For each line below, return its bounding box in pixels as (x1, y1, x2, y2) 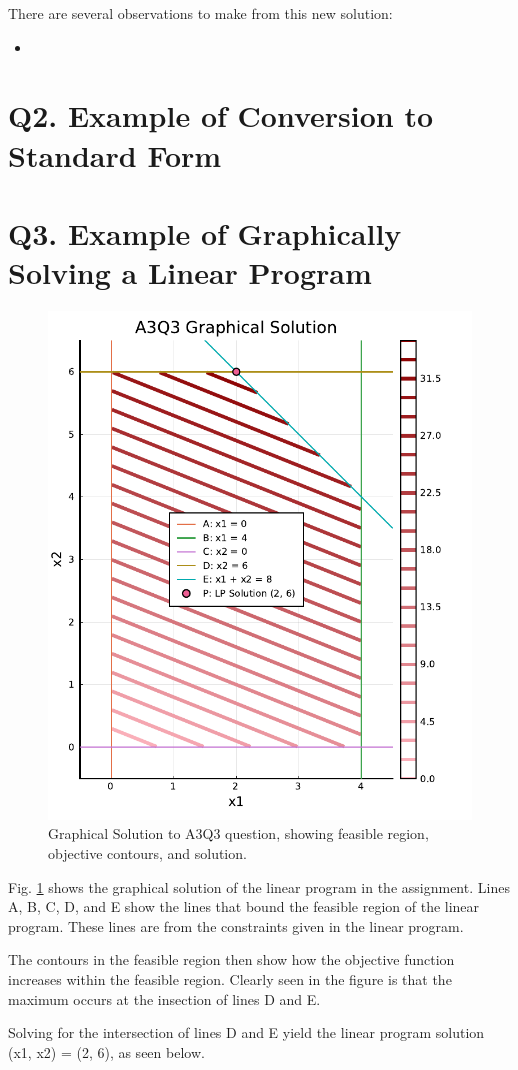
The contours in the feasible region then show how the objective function (8, 949, 455, 970)
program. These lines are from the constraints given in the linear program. (8, 915, 464, 936)
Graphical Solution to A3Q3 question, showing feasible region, (48, 823, 429, 844)
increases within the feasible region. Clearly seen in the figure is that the (8, 969, 452, 990)
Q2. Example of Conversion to (8, 95, 434, 136)
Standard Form (8, 134, 222, 175)
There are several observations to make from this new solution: (8, 3, 393, 23)
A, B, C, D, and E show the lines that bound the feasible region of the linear (8, 896, 480, 917)
